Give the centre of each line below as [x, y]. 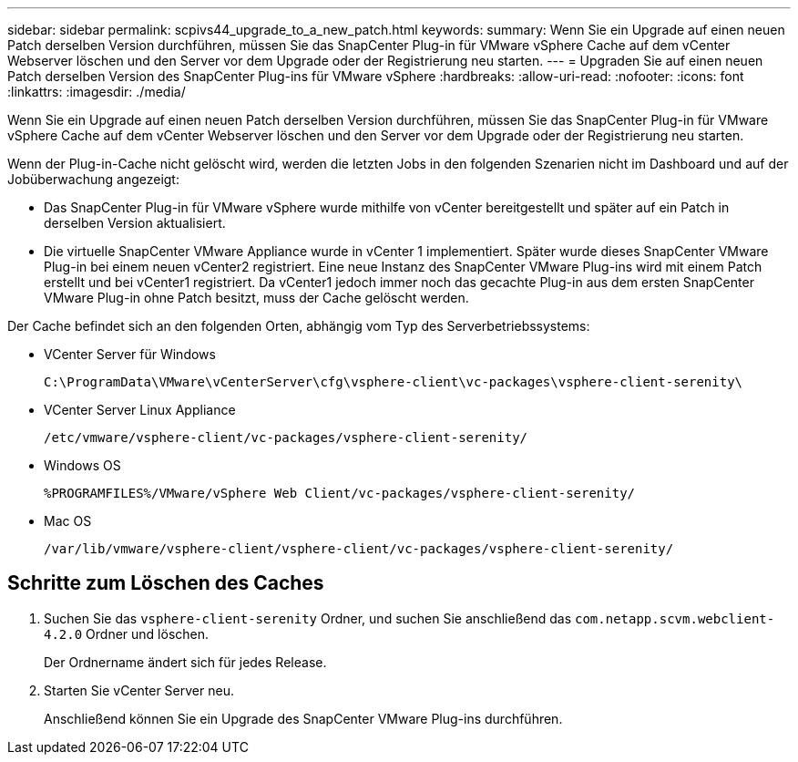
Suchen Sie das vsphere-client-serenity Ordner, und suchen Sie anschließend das [308, 618]
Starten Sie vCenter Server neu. [139, 690]
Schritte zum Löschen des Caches [166, 583]
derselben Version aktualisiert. [135, 223]
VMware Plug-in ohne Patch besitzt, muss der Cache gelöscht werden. [256, 298]
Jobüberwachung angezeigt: [93, 179]
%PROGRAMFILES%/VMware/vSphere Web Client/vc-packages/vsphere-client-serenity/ [340, 493]
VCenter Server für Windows [130, 354]
